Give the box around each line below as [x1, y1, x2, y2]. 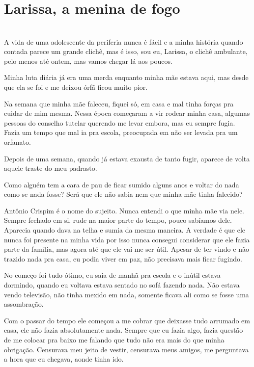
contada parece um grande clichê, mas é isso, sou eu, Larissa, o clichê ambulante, [4, 46, 248, 56]
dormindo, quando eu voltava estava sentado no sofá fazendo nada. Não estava [4, 280, 240, 290]
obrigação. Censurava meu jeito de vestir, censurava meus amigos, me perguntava [4, 344, 249, 354]
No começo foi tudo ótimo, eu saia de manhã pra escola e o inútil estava [4, 270, 221, 280]
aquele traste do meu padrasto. [4, 163, 97, 173]
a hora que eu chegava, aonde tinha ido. [4, 354, 124, 364]
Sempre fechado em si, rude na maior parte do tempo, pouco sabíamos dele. [4, 215, 232, 225]
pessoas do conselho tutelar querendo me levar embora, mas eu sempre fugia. [4, 117, 235, 128]
